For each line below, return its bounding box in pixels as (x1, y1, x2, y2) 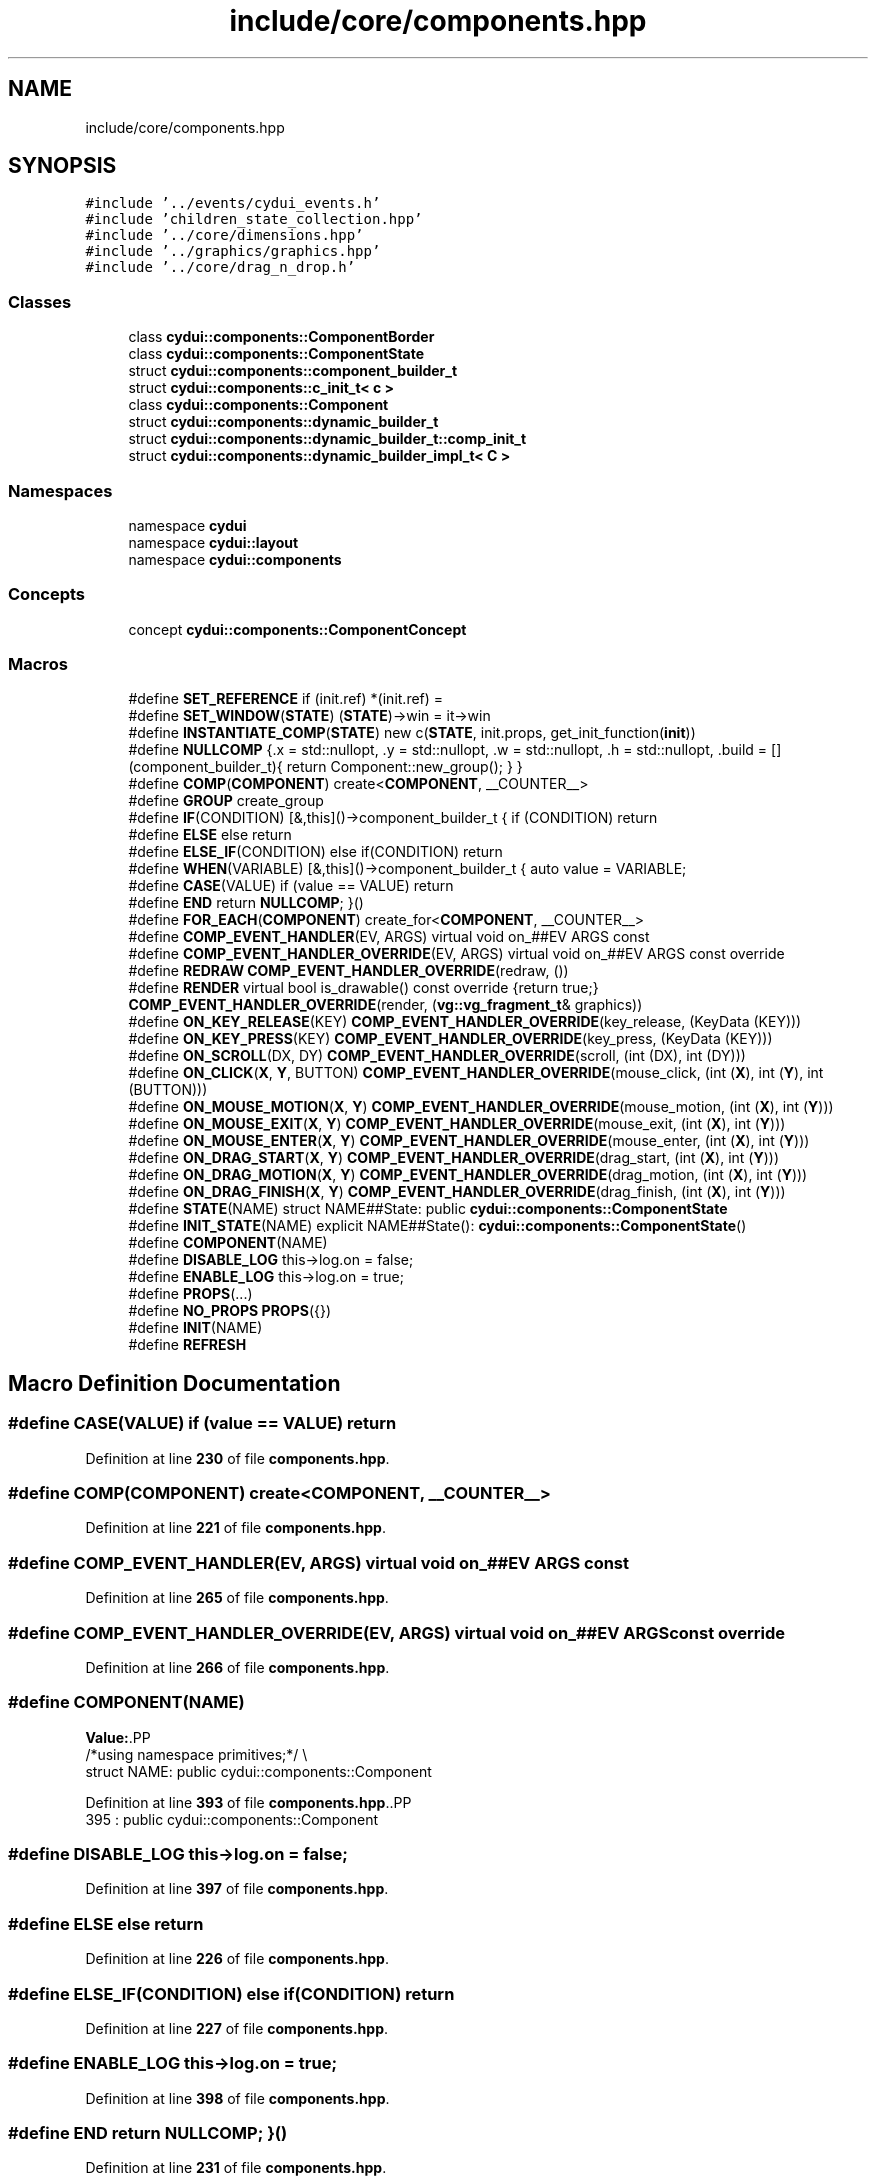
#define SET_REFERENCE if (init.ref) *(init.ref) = (128, 690, 444, 708)
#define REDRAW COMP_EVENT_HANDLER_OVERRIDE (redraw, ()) (128, 962, 569, 980)
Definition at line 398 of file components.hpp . (85, 2089, 390, 2107)
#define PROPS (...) (128, 1285, 253, 1303)
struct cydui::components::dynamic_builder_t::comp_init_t (128, 430, 527, 448)
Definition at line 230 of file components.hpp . (85, 1449, 390, 1467)
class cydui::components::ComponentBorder (128, 328, 435, 346)
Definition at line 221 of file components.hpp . (85, 1519, 386, 1537)
